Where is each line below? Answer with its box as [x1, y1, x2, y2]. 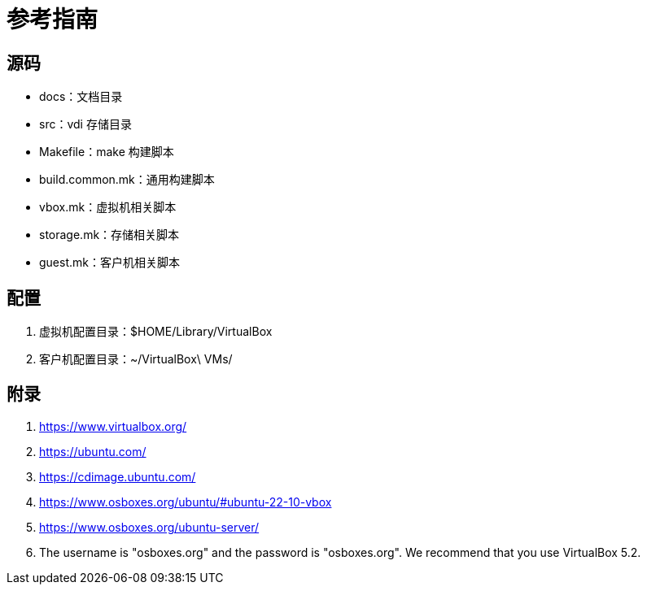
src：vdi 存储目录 [39, 117, 132, 132]
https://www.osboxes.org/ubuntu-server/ [39, 519, 260, 534]
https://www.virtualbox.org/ [39, 419, 187, 433]
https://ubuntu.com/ [39, 444, 146, 458]
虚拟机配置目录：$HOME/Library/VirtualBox [39, 324, 273, 339]
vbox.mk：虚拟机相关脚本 [39, 200, 177, 215]
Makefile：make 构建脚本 [39, 145, 174, 159]
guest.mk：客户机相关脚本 [39, 255, 180, 270]
